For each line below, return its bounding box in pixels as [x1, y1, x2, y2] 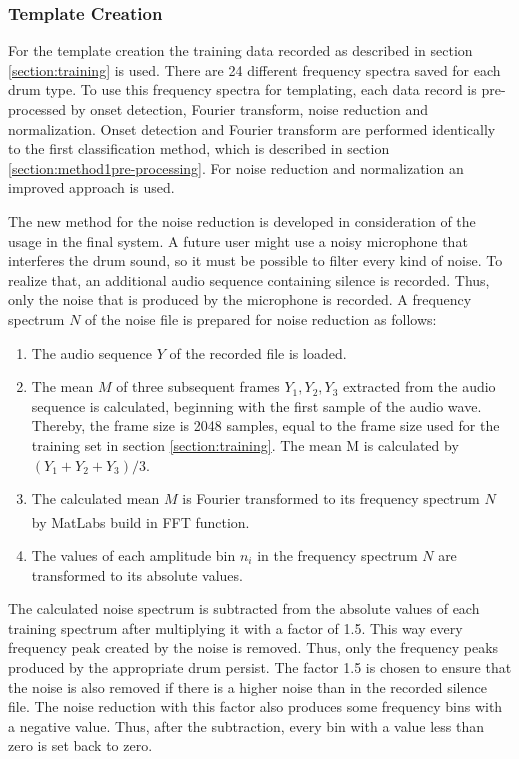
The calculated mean [31, 488, 160, 509]
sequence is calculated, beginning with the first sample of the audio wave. [31, 395, 482, 416]
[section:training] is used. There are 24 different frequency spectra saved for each [8, 59, 501, 80]
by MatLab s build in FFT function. [31, 511, 250, 532]
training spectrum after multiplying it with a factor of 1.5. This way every [8, 617, 463, 638]
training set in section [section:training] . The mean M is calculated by [31, 434, 459, 455]
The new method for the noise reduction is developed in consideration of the [8, 210, 476, 231]
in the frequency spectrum [257, 544, 418, 565]
